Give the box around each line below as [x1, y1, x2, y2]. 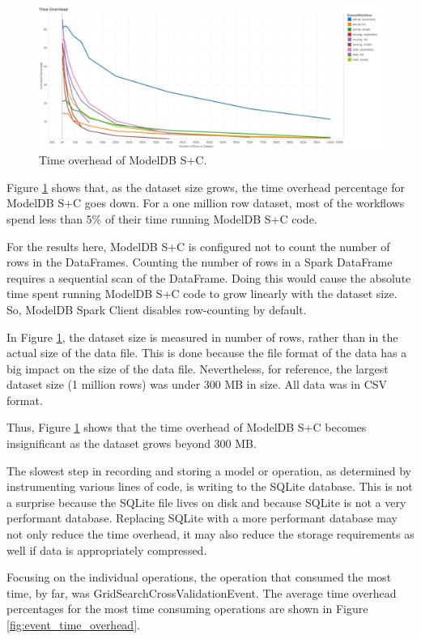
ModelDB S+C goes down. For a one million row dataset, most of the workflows [6, 194, 405, 211]
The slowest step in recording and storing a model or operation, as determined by [6, 462, 411, 479]
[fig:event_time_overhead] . [6, 616, 140, 633]
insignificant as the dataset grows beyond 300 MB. [6, 435, 257, 452]
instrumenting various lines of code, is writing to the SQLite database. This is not [6, 478, 413, 495]
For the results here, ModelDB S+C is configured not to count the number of [6, 237, 390, 254]
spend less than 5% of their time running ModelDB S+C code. [6, 210, 317, 227]
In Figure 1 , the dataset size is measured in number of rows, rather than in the [6, 328, 398, 345]
